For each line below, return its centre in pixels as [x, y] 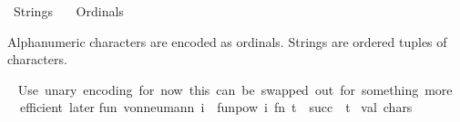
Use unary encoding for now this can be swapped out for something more [235, 89]
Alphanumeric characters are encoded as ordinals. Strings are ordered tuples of [227, 41]
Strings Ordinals [68, 11]
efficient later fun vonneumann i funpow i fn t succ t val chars [216, 107]
